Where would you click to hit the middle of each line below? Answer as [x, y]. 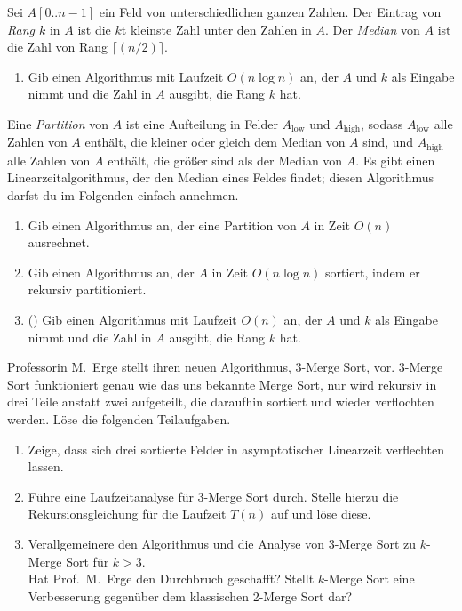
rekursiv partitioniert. [87, 289]
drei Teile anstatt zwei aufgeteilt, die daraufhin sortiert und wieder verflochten [221, 402]
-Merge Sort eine [370, 579]
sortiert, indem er [372, 272]
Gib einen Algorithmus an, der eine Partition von [162, 225]
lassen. [46, 466]
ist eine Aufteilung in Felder [202, 123]
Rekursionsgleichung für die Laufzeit [127, 514]
